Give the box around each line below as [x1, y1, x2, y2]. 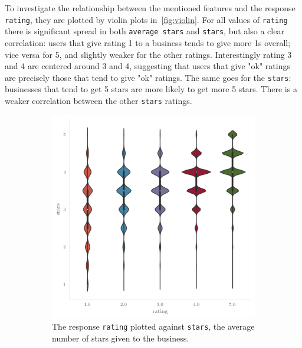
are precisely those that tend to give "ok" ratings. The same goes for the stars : [5, 71, 291, 83]
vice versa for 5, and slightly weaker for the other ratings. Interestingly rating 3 [5, 48, 292, 60]
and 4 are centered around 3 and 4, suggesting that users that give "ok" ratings [5, 60, 290, 72]
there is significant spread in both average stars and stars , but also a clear [5, 25, 284, 37]
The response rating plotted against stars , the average [52, 320, 255, 333]
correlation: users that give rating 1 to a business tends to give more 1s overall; [5, 36, 291, 48]
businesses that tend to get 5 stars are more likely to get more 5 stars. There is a [5, 83, 297, 95]
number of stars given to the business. [52, 331, 189, 344]
